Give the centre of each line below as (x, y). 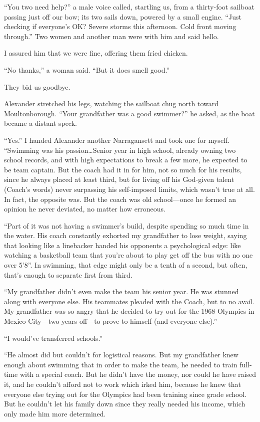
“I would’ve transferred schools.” (53, 338)
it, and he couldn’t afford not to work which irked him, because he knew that (122, 384)
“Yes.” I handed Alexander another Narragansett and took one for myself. (117, 140)
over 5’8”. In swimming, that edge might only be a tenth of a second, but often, (126, 265)
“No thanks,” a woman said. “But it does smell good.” (87, 69)
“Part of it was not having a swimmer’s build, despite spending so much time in (126, 225)
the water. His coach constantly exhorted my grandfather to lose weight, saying (125, 235)
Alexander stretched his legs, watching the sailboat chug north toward (111, 103)
